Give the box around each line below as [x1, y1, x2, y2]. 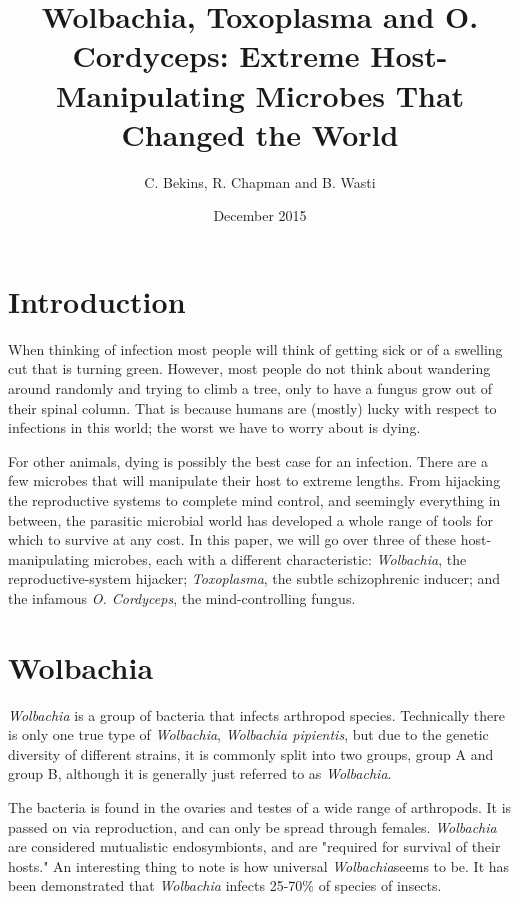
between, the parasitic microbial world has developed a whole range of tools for [8, 509, 493, 530]
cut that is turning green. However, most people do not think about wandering [8, 358, 491, 379]
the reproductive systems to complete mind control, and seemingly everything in [8, 489, 501, 510]
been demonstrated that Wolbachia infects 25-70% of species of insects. [8, 875, 442, 896]
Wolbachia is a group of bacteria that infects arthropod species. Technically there [8, 704, 505, 725]
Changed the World [121, 113, 399, 154]
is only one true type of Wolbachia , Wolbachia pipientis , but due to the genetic [8, 724, 489, 745]
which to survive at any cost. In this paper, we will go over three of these [8, 529, 457, 550]
